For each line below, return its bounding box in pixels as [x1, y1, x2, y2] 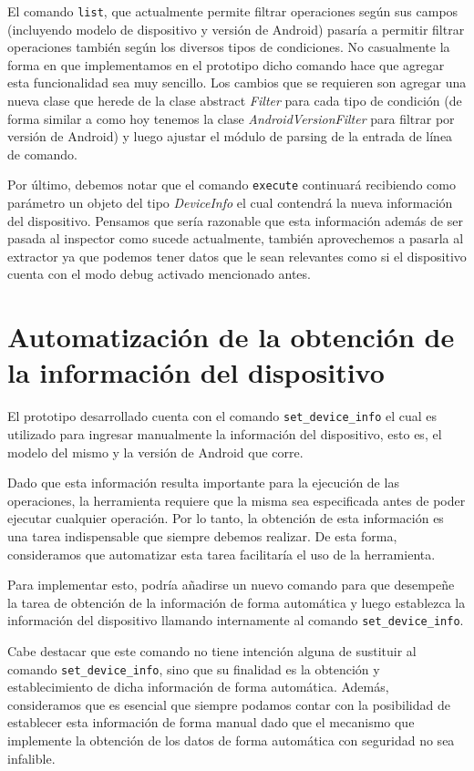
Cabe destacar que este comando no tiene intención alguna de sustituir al [7, 642, 417, 660]
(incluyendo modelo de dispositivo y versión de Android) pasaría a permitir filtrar [7, 19, 465, 38]
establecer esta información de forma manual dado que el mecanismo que [7, 713, 415, 732]
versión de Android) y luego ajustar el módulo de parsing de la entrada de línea [7, 127, 453, 146]
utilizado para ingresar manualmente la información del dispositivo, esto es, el [7, 425, 442, 443]
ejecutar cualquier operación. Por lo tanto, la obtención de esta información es [7, 509, 444, 528]
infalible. [7, 748, 56, 767]
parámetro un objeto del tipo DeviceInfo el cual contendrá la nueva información [7, 193, 453, 212]
